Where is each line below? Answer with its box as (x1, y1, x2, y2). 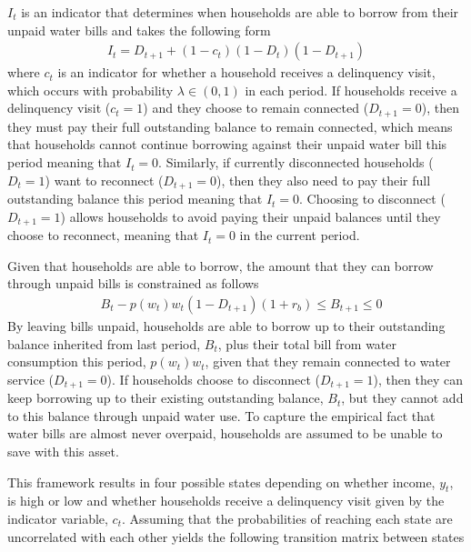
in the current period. (239, 226, 360, 245)
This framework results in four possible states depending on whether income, (7, 472, 436, 491)
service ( (7, 369, 55, 388)
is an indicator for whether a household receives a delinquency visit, (57, 63, 436, 82)
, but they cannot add (341, 388, 464, 407)
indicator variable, (7, 508, 108, 527)
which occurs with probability (7, 80, 174, 99)
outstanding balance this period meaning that (7, 189, 263, 208)
